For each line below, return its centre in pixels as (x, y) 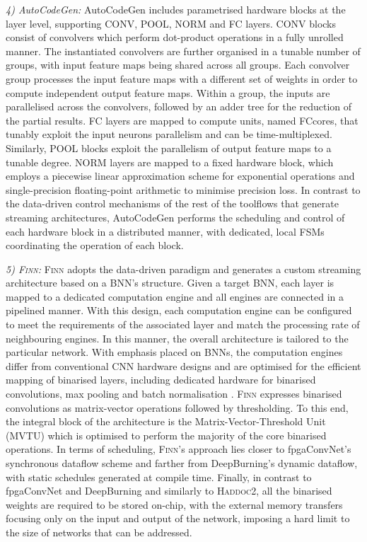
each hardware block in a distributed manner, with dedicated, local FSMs (165, 231)
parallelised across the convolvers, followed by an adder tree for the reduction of (179, 106)
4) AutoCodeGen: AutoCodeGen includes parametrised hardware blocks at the (176, 9)
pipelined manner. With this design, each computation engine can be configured (179, 310)
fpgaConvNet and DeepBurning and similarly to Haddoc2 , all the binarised (169, 491)
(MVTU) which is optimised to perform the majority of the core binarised (166, 435)
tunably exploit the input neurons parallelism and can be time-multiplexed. (169, 134)
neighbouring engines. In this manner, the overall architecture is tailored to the (177, 338)
